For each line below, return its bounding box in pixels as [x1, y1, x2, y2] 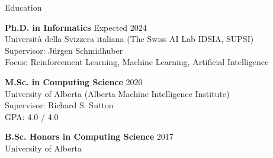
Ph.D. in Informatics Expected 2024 [5, 21, 147, 33]
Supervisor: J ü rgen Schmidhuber [5, 44, 123, 56]
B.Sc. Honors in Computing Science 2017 [5, 130, 174, 143]
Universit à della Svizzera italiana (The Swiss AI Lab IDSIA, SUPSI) [5, 33, 254, 45]
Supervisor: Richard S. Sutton [5, 99, 114, 111]
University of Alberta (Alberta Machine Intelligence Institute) [5, 87, 230, 99]
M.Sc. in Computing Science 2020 [5, 75, 143, 88]
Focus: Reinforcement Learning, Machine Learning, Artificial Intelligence [5, 56, 269, 68]
